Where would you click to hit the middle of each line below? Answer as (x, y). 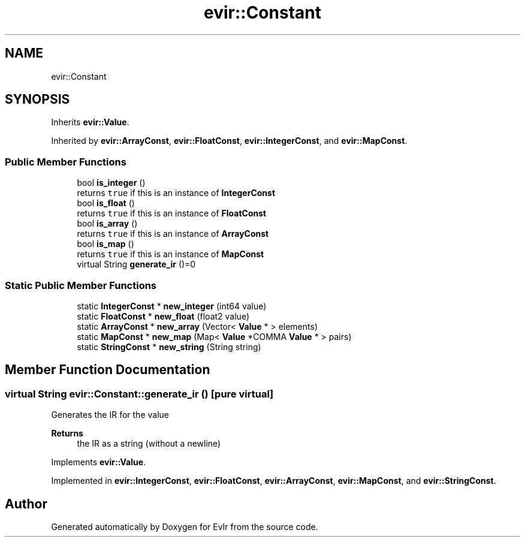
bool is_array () (107, 224)
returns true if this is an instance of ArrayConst (173, 234)
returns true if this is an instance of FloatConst (172, 213)
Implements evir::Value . (99, 462)
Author (26, 504)
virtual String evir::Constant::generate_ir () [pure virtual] (139, 394)
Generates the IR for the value (110, 415)
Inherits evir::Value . (90, 122)
